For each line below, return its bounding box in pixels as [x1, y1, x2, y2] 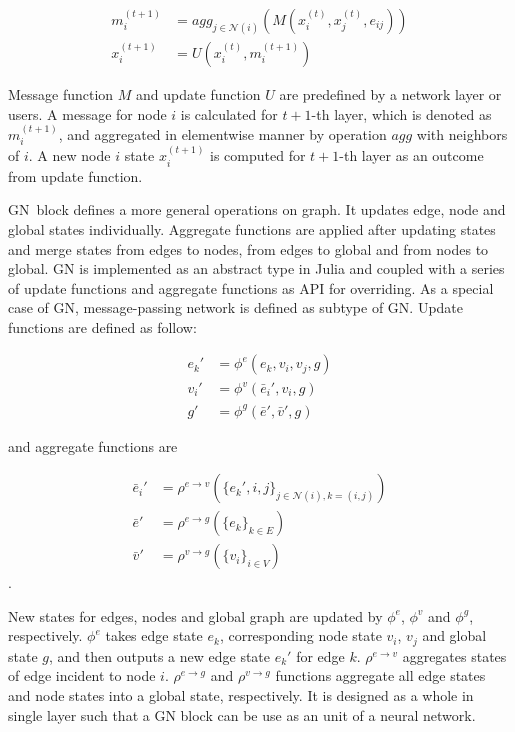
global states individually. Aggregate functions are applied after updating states [8, 218, 496, 239]
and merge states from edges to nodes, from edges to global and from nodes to [8, 238, 489, 259]
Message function [8, 84, 114, 105]
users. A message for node [8, 103, 167, 124]
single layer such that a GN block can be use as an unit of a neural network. [8, 704, 476, 725]
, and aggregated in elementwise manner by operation [58, 124, 387, 145]
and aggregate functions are [8, 435, 178, 456]
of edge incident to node [8, 665, 156, 686]
